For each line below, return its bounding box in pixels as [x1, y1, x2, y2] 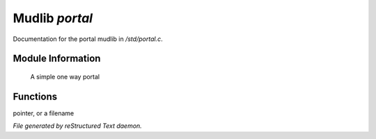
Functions [13, 90, 58, 102]
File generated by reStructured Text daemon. [13, 122, 142, 130]
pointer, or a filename [13, 108, 75, 117]
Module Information [13, 53, 101, 65]
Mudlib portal [13, 10, 93, 26]
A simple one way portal [30, 72, 100, 81]
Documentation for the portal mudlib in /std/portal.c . [13, 35, 163, 43]
